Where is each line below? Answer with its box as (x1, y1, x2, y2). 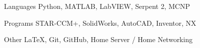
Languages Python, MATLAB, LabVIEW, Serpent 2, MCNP (4, 1, 190, 11)
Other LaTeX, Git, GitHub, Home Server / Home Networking (4, 34, 193, 45)
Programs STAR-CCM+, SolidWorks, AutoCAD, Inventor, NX (4, 17, 197, 28)
